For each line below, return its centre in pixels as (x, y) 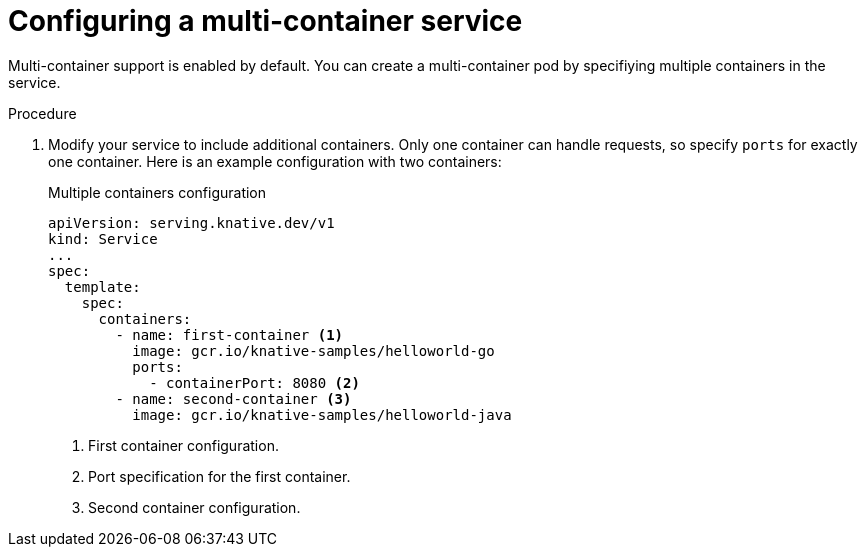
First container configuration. (183, 445)
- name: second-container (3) (233, 398)
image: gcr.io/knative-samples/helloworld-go (313, 350)
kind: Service (103, 238)
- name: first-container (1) (229, 334)
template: (102, 286)
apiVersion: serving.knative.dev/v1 (191, 222)
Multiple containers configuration (157, 192)
